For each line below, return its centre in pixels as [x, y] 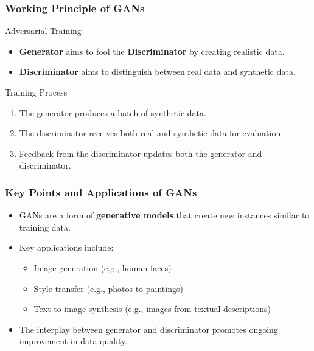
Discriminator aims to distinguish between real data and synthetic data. [157, 71]
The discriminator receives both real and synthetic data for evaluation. [151, 133]
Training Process [36, 92]
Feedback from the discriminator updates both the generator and [141, 153]
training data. [45, 227]
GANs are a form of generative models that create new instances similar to [164, 215]
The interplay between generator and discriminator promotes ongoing [148, 329]
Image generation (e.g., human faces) [103, 267]
